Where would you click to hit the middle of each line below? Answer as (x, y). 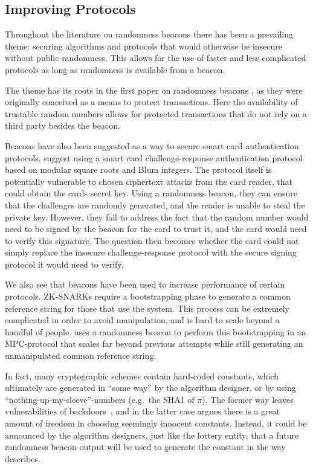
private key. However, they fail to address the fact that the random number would (157, 217)
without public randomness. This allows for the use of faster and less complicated (156, 58)
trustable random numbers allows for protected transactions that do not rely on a (156, 113)
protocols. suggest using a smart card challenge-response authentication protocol (154, 157)
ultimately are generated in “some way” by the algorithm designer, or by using (150, 388)
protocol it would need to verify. (64, 264)
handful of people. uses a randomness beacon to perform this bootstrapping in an (156, 331)
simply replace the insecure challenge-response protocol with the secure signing (151, 252)
